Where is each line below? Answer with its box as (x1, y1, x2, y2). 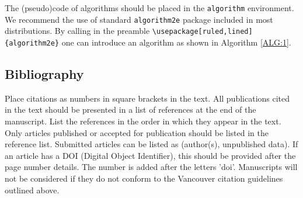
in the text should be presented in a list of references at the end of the (5, 103, 256, 116)
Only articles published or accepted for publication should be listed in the (5, 126, 269, 138)
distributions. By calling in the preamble (5, 25, 150, 37)
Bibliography (5, 65, 84, 83)
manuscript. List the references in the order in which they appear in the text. (5, 115, 281, 127)
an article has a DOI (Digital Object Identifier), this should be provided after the (5, 149, 296, 161)
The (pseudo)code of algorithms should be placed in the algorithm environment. (5, 2, 294, 13)
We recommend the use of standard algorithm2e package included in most (5, 13, 273, 25)
